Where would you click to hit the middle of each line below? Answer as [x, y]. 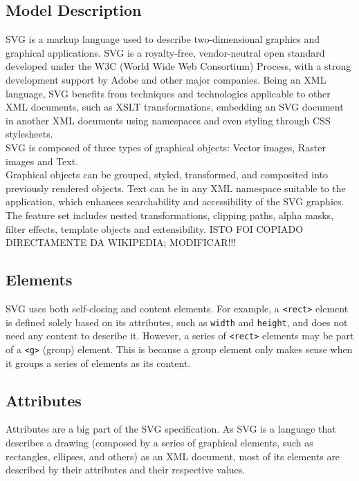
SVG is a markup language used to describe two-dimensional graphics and [163, 39]
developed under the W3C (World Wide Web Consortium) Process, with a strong [178, 66]
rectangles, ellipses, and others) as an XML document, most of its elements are [173, 456]
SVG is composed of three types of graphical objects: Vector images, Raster [166, 147]
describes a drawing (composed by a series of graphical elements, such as [159, 442]
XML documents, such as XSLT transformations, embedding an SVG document [175, 107]
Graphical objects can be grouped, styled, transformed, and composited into [167, 175]
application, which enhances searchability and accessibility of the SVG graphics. [175, 201]
